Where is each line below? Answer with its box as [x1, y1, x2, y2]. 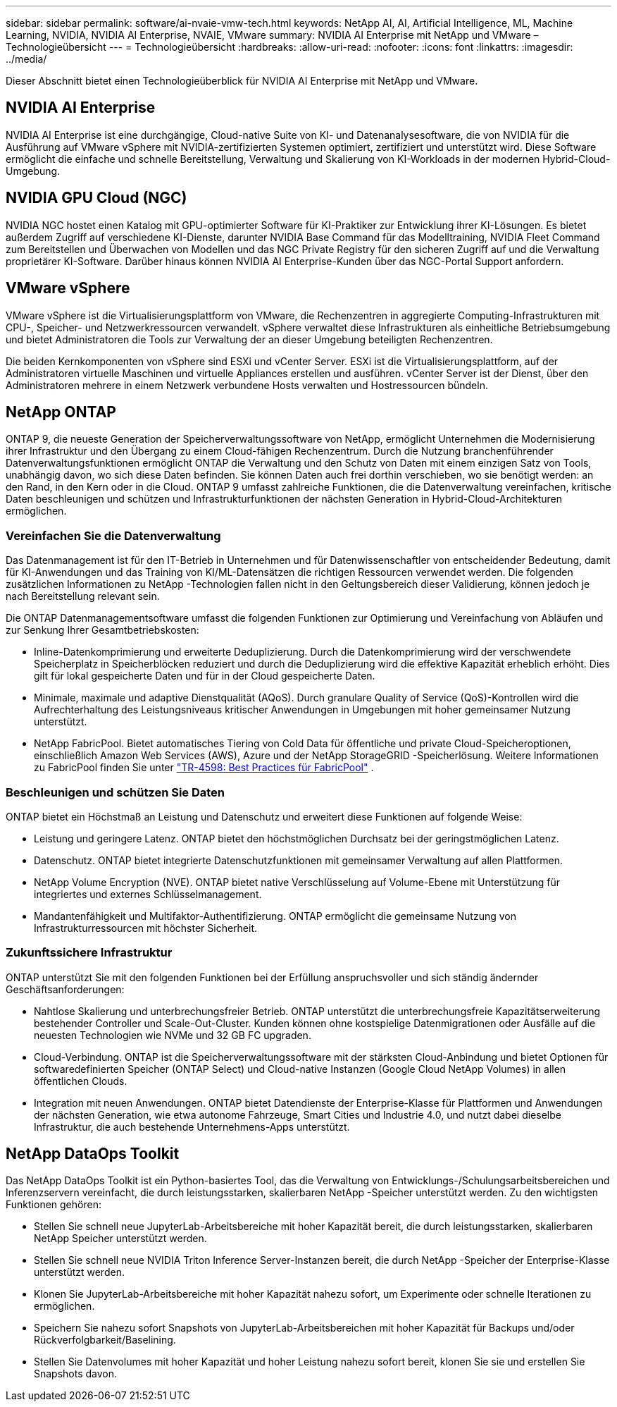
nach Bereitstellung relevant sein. [6, 590, 160, 603]
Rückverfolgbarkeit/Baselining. [34, 1334, 176, 1346]
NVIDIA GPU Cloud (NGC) [6, 189, 187, 207]
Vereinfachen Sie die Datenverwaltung [6, 528, 221, 543]
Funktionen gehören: [6, 1198, 101, 1211]
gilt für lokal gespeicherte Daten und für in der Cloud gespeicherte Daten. [34, 670, 375, 682]
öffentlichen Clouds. [34, 1074, 127, 1087]
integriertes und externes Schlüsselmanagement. [34, 887, 262, 900]
